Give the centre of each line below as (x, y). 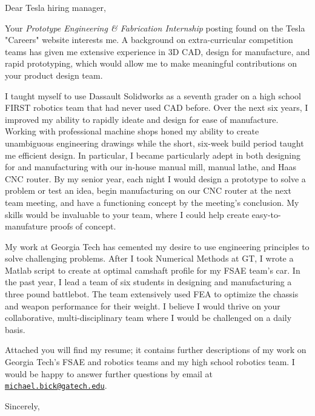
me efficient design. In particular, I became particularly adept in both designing (153, 155)
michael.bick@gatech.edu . (56, 385)
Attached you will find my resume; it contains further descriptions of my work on (156, 350)
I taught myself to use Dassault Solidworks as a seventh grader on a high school (153, 95)
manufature (26, 226)
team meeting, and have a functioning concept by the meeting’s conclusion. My (152, 202)
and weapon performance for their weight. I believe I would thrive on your (143, 305)
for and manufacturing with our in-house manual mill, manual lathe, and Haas (151, 167)
